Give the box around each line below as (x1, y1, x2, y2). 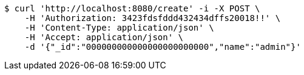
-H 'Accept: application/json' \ (24, 32, 184, 42)
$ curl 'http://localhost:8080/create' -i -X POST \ (4, 4, 260, 13)
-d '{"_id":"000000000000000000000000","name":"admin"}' (24, 42, 301, 52)
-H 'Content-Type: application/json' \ (24, 23, 214, 32)
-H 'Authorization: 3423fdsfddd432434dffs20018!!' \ (24, 13, 281, 23)
